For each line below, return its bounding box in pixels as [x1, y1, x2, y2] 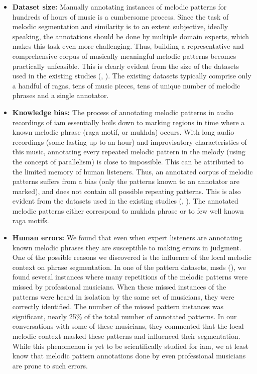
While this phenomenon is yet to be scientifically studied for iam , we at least [12, 340, 248, 351]
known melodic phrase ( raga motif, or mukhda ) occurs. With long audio [12, 127, 234, 137]
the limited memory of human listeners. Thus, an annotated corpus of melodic [12, 166, 253, 176]
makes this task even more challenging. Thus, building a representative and [12, 41, 244, 51]
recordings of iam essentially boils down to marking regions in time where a [12, 117, 245, 127]
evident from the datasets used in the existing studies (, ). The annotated [12, 196, 238, 206]
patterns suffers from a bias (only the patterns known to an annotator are [12, 176, 239, 186]
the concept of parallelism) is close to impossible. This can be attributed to [12, 156, 244, 166]
